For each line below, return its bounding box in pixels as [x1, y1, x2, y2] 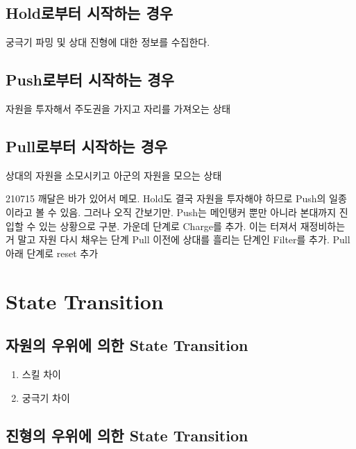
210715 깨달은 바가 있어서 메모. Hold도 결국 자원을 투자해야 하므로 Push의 [6, 191, 326, 206]
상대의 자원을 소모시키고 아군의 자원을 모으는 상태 [6, 168, 222, 182]
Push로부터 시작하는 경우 [6, 69, 174, 90]
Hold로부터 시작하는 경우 [6, 2, 173, 24]
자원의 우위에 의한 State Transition [6, 334, 248, 356]
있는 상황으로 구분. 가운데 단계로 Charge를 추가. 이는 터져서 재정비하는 [38, 218, 346, 233]
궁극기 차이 [22, 390, 70, 405]
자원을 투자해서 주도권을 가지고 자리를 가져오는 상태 [6, 101, 231, 115]
